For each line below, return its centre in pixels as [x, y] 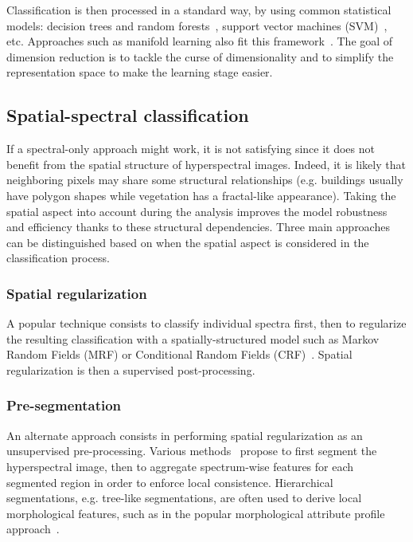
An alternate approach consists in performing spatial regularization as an [185, 435]
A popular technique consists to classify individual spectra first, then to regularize [206, 323]
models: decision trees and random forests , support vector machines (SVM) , [197, 25]
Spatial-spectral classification [128, 115]
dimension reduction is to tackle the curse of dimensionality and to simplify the [200, 56]
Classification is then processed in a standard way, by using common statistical [199, 10]
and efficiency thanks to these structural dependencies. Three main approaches [198, 227]
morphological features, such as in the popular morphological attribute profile [196, 513]
